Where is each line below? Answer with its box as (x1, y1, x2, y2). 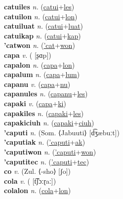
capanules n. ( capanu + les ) (4, 88, 88, 99)
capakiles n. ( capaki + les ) (4, 108, 84, 118)
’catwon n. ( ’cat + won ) (4, 40, 75, 50)
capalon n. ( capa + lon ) (4, 59, 75, 70)
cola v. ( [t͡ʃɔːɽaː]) (4, 175, 56, 186)
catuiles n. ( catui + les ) (4, 1, 75, 11)
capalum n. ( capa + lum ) (4, 69, 80, 80)
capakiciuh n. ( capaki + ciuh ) (4, 118, 94, 128)
